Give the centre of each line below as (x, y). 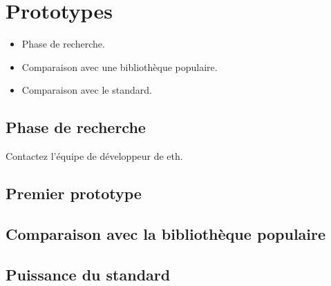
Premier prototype (74, 193)
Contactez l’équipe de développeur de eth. (94, 156)
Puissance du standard (88, 274)
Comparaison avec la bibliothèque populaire (166, 233)
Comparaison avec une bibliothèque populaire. (120, 67)
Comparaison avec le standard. (87, 90)
